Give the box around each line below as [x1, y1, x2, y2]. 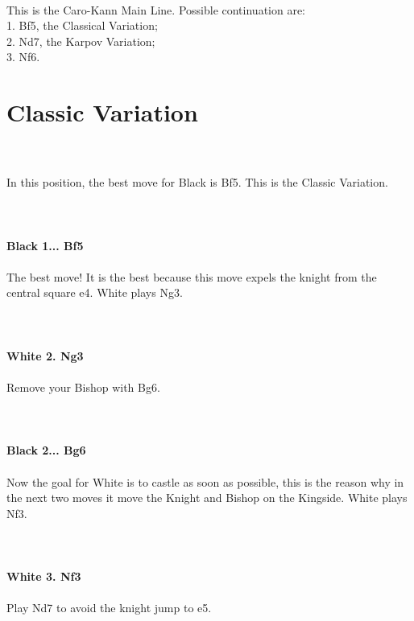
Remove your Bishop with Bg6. [6, 379, 160, 395]
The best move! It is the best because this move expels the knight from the [6, 268, 377, 285]
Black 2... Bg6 [6, 442, 86, 459]
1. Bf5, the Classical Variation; [6, 17, 158, 34]
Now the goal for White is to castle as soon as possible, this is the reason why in [6, 473, 404, 490]
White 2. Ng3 [6, 347, 84, 364]
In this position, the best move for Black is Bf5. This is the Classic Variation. [6, 174, 388, 191]
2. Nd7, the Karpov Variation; [6, 32, 155, 49]
